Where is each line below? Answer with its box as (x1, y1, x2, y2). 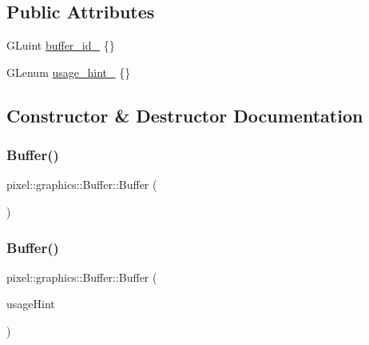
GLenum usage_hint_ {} (6, 63, 131, 80)
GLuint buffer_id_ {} (6, 37, 115, 54)
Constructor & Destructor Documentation (6, 102, 363, 127)
